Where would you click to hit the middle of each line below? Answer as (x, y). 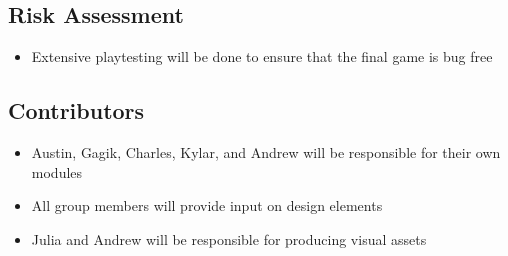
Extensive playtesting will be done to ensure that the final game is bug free (262, 56)
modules (57, 171)
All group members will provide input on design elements (207, 205)
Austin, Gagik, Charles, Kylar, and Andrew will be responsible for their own (266, 152)
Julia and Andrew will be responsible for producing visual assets (229, 238)
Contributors (76, 110)
